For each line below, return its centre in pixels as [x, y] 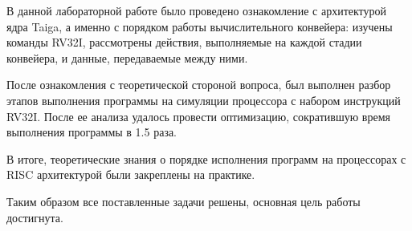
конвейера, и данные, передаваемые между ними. [127, 57]
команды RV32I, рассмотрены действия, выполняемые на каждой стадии [184, 42]
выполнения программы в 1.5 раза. [92, 132]
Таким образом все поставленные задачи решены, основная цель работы [184, 201]
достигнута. [35, 217]
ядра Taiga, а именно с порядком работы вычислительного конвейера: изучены [200, 26]
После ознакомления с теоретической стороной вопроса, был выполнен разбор [199, 85]
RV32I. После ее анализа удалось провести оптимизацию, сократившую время [198, 116]
